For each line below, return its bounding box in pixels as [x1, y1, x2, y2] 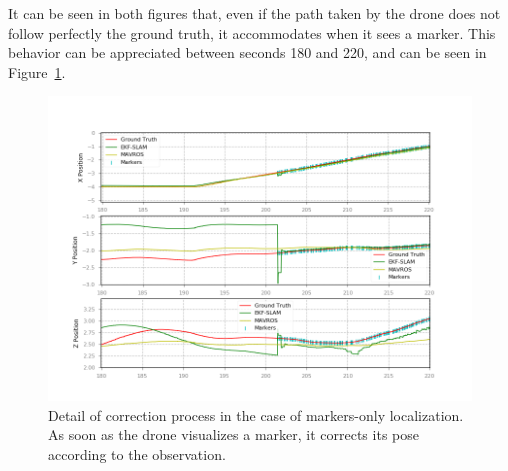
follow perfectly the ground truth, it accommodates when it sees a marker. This [8, 22, 496, 43]
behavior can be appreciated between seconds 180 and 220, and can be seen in [8, 42, 487, 63]
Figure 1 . [8, 61, 66, 82]
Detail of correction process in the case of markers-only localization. [48, 404, 464, 425]
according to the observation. [48, 443, 226, 464]
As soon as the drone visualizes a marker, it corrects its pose [48, 424, 419, 445]
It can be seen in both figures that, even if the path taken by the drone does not [8, 3, 501, 23]
